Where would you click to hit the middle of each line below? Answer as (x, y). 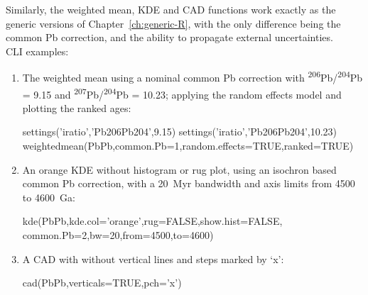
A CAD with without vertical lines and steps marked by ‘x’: (153, 258)
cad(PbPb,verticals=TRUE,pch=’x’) (102, 283)
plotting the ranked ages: (77, 107)
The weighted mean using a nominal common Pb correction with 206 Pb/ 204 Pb (193, 77)
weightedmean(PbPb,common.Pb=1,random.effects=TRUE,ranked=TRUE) (188, 146)
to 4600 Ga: (49, 197)
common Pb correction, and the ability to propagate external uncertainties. (169, 37)
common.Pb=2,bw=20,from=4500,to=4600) (118, 235)
